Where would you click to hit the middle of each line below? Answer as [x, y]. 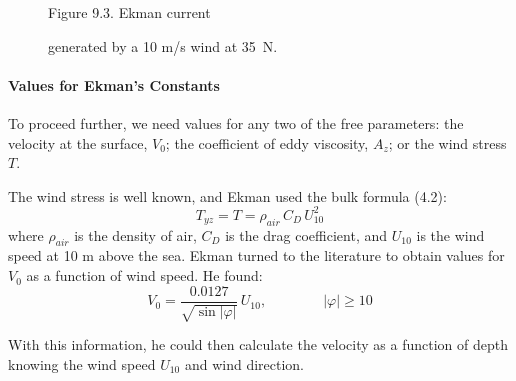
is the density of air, [135, 234]
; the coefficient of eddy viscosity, [267, 142]
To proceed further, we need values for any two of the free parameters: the [236, 122]
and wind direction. [244, 363]
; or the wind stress [447, 142]
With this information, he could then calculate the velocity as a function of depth [258, 344]
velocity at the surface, [78, 142]
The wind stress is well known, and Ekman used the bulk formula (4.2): [227, 195]
